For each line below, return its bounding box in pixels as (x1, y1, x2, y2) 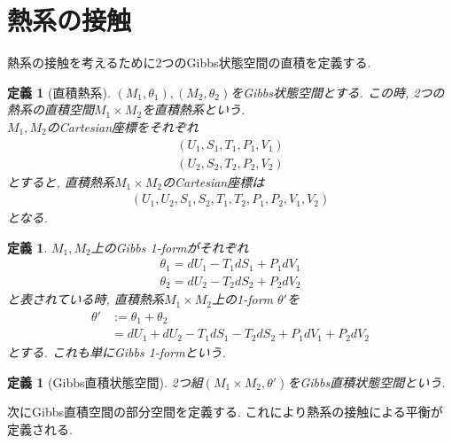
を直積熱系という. (142, 100, 245, 119)
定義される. (7, 419, 73, 438)
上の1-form (212, 290, 273, 308)
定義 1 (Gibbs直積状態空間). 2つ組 (7, 372, 203, 391)
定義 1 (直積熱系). (7, 82, 111, 101)
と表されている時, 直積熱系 (7, 290, 164, 308)
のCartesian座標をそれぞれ (46, 117, 199, 136)
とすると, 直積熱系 (7, 172, 114, 191)
